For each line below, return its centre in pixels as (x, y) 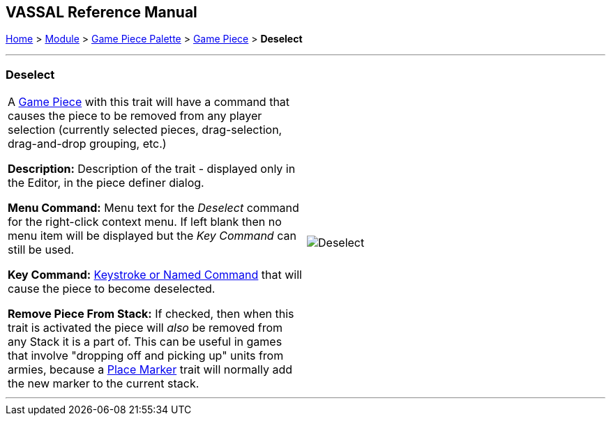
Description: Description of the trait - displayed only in (152, 169)
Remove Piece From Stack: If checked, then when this (151, 314)
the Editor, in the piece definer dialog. (106, 183)
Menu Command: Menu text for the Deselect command (153, 208)
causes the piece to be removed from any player (135, 116)
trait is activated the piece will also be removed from (145, 328)
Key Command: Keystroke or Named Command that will (155, 275)
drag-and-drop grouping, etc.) (87, 144)
